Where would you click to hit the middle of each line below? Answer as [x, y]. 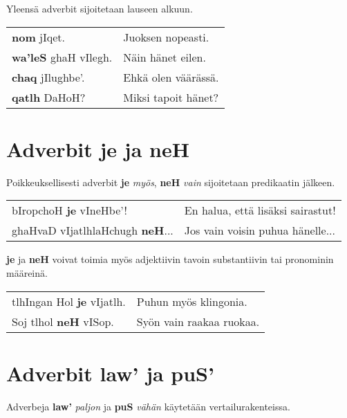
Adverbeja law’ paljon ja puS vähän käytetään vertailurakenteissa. [148, 406]
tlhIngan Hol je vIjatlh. [69, 301]
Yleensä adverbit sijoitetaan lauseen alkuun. [100, 8]
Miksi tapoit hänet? [171, 97]
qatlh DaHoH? [49, 97]
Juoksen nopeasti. [166, 37]
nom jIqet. [38, 37]
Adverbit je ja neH [98, 148]
